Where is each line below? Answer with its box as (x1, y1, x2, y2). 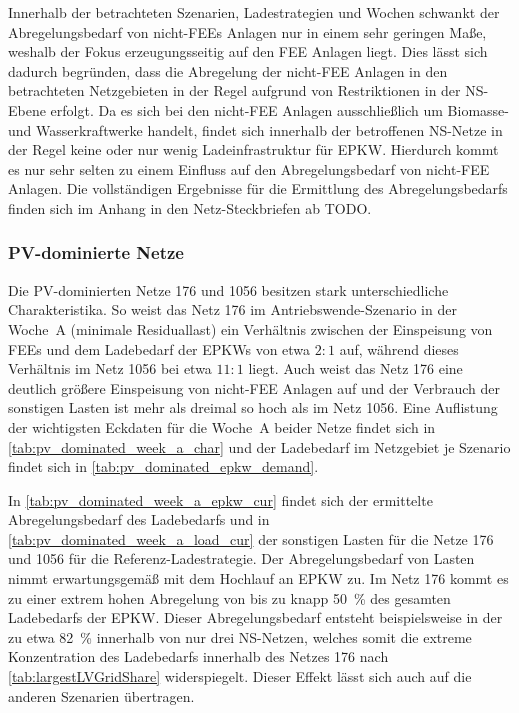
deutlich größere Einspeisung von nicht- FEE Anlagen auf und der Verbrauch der (8, 377, 501, 398)
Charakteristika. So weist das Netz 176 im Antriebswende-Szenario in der (8, 299, 457, 320)
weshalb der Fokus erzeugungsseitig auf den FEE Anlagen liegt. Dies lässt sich (8, 41, 488, 62)
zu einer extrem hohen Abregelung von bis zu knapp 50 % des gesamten (8, 587, 451, 608)
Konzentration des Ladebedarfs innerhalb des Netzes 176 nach (8, 646, 389, 667)
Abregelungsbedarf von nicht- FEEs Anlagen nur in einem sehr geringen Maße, (8, 21, 487, 42)
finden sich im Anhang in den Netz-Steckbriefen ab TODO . (8, 197, 372, 218)
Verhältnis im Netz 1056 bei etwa (8, 358, 212, 379)
